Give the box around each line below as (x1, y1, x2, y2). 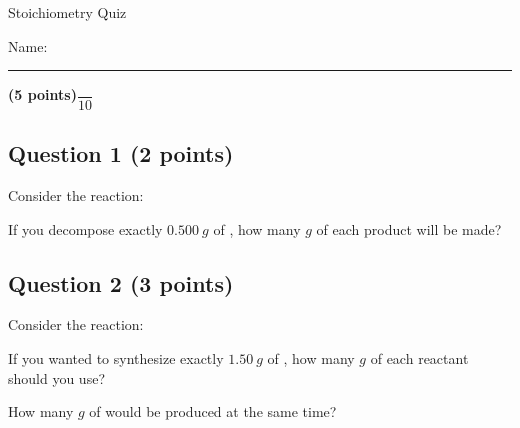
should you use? (8, 367, 105, 388)
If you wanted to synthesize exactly (8, 347, 224, 368)
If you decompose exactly (8, 218, 163, 239)
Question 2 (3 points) (8, 267, 234, 298)
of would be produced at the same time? (89, 401, 337, 422)
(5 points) (8, 84, 77, 105)
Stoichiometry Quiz (8, 2, 127, 22)
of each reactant (370, 347, 469, 368)
